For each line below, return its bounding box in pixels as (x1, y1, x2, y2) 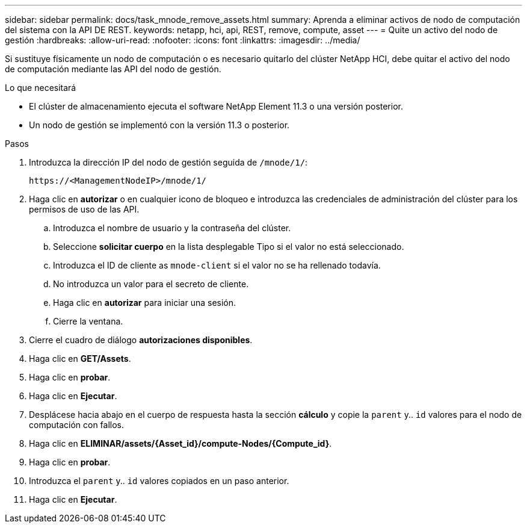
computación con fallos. (29, 420, 125, 430)
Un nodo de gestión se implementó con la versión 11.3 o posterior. (29, 120, 290, 130)
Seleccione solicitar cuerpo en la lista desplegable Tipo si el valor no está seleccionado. (53, 241, 404, 252)
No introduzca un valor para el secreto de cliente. (53, 279, 249, 289)
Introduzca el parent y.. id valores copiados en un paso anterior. (29, 476, 289, 486)
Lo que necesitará (5, 82, 76, 93)
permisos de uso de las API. (29, 204, 140, 214)
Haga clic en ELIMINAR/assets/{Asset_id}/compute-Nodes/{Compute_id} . (29, 438, 332, 449)
